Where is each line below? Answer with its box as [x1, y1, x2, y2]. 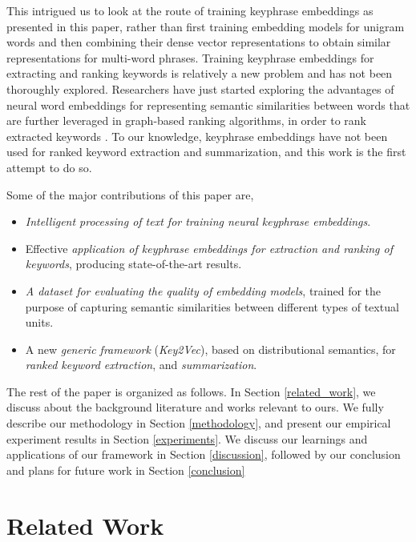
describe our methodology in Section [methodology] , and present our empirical [6, 415, 391, 432]
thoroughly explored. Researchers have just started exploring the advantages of [6, 80, 394, 97]
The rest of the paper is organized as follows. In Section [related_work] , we [6, 383, 376, 399]
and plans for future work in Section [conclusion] [6, 461, 245, 478]
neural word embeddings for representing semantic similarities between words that [6, 96, 410, 113]
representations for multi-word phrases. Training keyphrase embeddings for [6, 49, 374, 66]
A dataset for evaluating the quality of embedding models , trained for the [25, 282, 382, 299]
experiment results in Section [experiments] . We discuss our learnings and [6, 430, 368, 447]
